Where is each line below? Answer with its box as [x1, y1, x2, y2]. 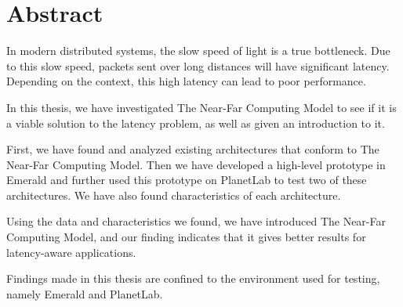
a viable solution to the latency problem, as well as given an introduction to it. [6, 114, 385, 131]
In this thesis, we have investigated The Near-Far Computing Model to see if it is [6, 99, 397, 115]
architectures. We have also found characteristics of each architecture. [6, 186, 341, 203]
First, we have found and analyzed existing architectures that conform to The [6, 141, 379, 157]
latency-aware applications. [6, 244, 136, 260]
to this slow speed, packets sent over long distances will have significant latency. [6, 57, 390, 74]
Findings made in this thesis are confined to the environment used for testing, [6, 270, 380, 287]
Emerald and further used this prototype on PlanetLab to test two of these [6, 172, 367, 188]
